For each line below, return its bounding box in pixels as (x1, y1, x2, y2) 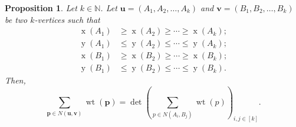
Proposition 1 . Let (5, 2, 77, 14)
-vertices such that (34, 13, 100, 25)
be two (5, 13, 28, 25)
